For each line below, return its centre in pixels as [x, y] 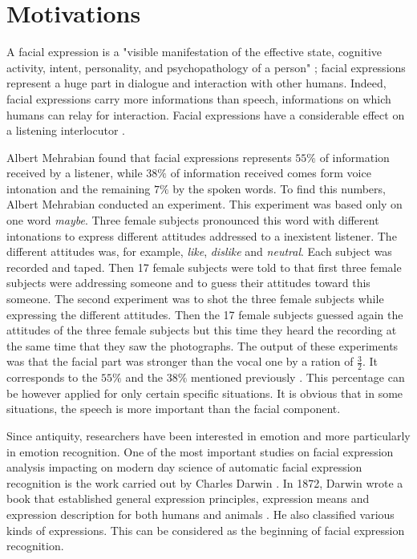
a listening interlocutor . [66, 130]
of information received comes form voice [271, 173]
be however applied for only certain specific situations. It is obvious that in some [205, 393]
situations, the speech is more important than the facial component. [174, 409]
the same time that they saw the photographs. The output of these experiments [202, 345]
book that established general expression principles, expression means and [188, 498]
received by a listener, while [75, 173]
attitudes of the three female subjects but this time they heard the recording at [202, 330]
